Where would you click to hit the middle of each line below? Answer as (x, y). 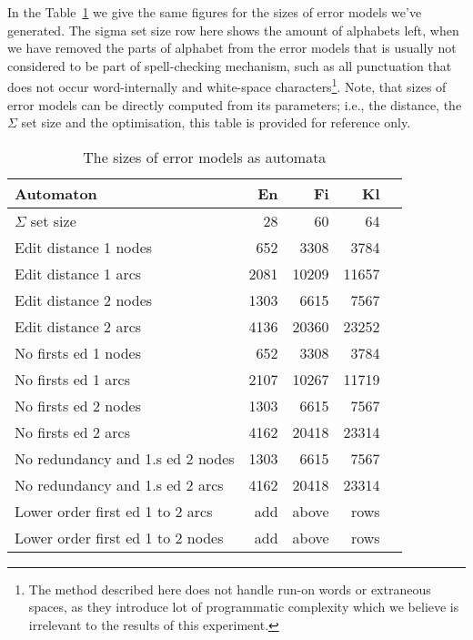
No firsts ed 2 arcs (72, 432)
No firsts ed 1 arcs (72, 379)
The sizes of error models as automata (205, 157)
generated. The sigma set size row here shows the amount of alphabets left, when (233, 30)
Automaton (56, 193)
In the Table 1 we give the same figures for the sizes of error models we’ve (215, 12)
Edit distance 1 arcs (78, 273)
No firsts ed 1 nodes (78, 352)
